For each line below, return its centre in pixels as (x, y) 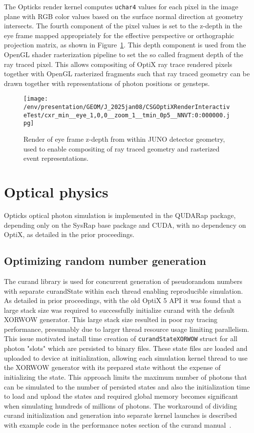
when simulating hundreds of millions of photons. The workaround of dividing (121, 405)
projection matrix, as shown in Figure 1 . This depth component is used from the (125, 45)
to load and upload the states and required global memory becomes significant (121, 396)
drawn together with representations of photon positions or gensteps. (107, 83)
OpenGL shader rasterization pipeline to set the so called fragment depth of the (124, 54)
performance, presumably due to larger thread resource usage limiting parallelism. (127, 329)
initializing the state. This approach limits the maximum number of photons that (126, 377)
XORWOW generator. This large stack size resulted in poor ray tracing (111, 319)
